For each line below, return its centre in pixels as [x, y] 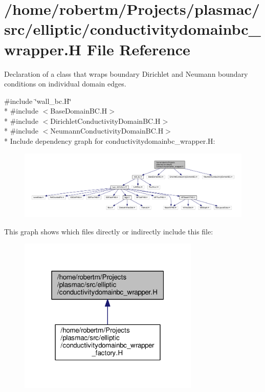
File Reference [138, 49]
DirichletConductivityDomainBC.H [105, 121]
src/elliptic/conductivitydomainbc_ [132, 29]
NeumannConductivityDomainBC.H [107, 131]
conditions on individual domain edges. [65, 84]
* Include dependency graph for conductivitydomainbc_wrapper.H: [110, 141]
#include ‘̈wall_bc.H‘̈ [38, 101]
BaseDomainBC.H [79, 111]
